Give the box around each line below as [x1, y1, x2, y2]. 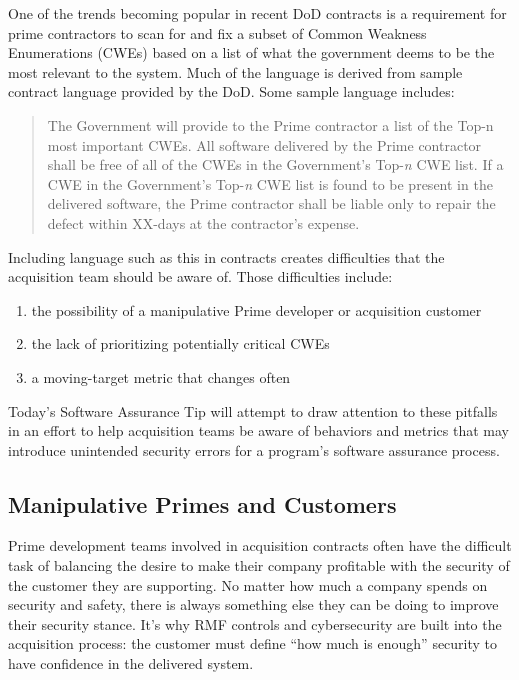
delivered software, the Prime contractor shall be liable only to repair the [47, 193, 496, 214]
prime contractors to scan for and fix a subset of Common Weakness [8, 22, 427, 43]
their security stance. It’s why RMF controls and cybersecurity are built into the [8, 613, 502, 634]
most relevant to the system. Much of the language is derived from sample [8, 61, 463, 82]
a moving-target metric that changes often [31, 366, 291, 387]
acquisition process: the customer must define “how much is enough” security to [8, 633, 498, 654]
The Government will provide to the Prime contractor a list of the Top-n [47, 114, 494, 135]
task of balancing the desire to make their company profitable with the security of [8, 555, 510, 576]
